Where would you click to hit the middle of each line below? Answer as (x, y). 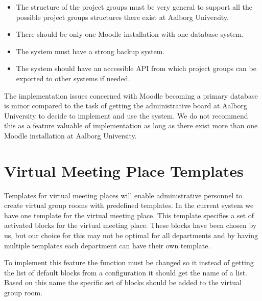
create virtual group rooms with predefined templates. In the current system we (129, 205)
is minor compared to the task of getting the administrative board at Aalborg (126, 106)
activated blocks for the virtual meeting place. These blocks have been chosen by (130, 225)
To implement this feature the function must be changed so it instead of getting (129, 262)
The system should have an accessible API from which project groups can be (136, 68)
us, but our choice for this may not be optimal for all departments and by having (131, 235)
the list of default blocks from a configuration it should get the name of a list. (126, 272)
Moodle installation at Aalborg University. (70, 135)
